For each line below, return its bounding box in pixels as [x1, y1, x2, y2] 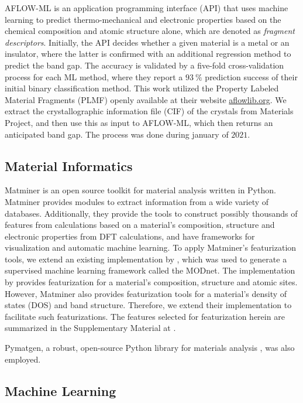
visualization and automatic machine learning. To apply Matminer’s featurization [5, 241, 297, 254]
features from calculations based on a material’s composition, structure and [5, 218, 275, 231]
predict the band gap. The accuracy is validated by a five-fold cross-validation [5, 59, 284, 71]
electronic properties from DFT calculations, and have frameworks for [5, 230, 255, 242]
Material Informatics [5, 156, 133, 175]
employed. [5, 353, 41, 365]
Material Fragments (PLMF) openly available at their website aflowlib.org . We [5, 93, 287, 105]
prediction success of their [205, 70, 298, 83]
